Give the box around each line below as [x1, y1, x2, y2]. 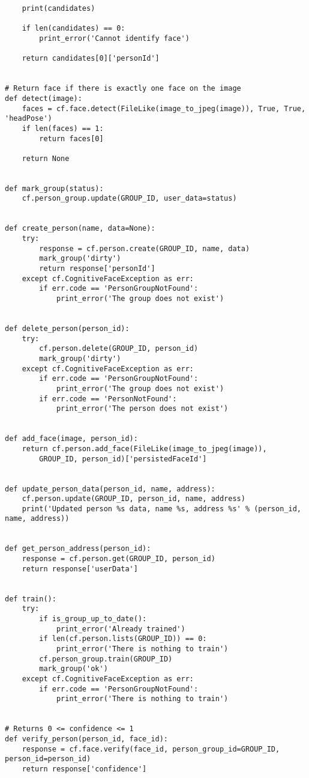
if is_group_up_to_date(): [39, 615, 147, 624]
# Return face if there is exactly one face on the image [5, 84, 241, 93]
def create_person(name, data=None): [5, 224, 155, 233]
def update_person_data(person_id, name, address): [5, 484, 215, 493]
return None [22, 154, 70, 163]
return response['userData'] [22, 564, 138, 573]
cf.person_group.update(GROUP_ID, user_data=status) [22, 194, 237, 203]
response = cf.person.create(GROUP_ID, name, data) [39, 244, 250, 253]
